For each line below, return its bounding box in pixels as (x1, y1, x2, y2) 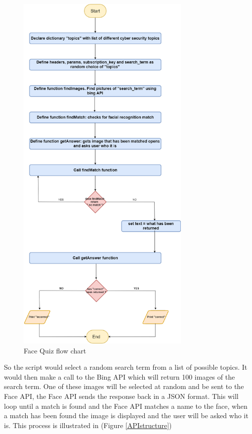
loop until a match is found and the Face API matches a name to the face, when (4, 400, 248, 411)
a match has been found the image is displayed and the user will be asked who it (4, 410, 249, 421)
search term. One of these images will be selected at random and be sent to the (4, 381, 244, 391)
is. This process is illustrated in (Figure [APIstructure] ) (4, 420, 172, 430)
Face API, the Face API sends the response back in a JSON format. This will (4, 391, 239, 401)
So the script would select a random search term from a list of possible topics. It (4, 362, 248, 372)
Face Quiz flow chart (24, 345, 86, 355)
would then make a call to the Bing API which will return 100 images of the (4, 371, 235, 382)
